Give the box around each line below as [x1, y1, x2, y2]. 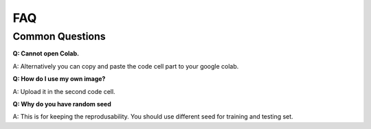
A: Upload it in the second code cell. [12, 87, 116, 95]
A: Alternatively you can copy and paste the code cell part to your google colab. [12, 62, 239, 70]
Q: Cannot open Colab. [12, 49, 79, 58]
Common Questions [12, 30, 106, 43]
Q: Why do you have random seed [12, 99, 111, 108]
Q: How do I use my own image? [12, 75, 106, 83]
